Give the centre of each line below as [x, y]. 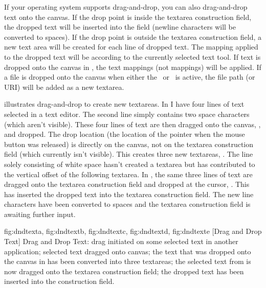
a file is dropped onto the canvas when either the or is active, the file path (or [130, 77]
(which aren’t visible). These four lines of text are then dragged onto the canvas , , [132, 124]
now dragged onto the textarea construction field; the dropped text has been [124, 271]
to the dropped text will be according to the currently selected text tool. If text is [132, 56]
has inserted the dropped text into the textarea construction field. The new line [129, 194]
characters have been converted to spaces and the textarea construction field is [127, 204]
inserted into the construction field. [59, 281]
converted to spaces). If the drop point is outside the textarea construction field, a [133, 37]
